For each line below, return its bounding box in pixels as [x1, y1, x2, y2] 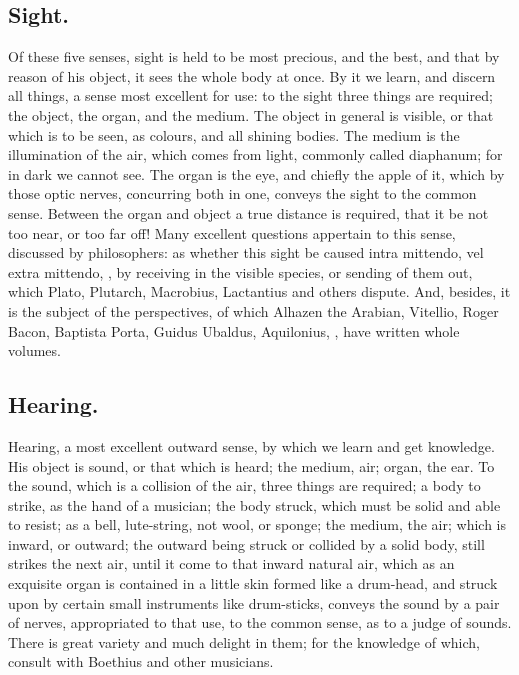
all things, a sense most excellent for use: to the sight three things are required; [8, 85, 493, 106]
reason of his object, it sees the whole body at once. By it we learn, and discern [8, 65, 496, 86]
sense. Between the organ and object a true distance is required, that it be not [8, 202, 489, 223]
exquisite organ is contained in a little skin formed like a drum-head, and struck [8, 573, 498, 594]
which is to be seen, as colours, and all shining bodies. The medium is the [8, 124, 460, 145]
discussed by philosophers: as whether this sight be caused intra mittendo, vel [8, 242, 484, 263]
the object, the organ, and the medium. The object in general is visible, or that [8, 104, 494, 125]
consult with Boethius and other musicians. [8, 651, 274, 672]
